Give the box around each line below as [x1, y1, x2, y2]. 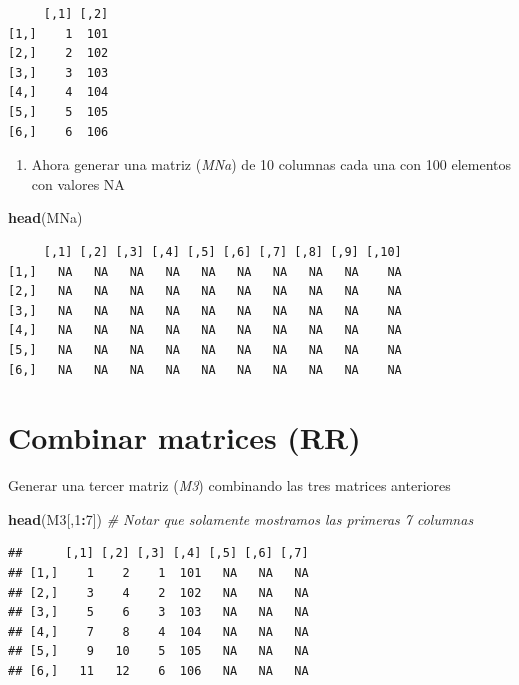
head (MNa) [8, 207, 83, 228]
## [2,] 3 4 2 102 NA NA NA [8, 585, 309, 600]
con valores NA [31, 173, 125, 194]
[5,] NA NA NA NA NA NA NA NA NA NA [8, 342, 402, 357]
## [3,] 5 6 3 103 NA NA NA [8, 605, 309, 620]
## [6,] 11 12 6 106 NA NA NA [8, 663, 309, 678]
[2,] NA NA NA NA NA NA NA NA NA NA [8, 284, 402, 299]
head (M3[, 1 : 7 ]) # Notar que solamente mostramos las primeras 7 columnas [8, 508, 474, 529]
